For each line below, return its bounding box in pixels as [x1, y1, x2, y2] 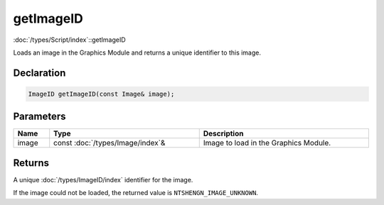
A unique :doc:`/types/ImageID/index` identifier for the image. [13, 175, 193, 184]
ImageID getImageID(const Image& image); [28, 89, 175, 98]
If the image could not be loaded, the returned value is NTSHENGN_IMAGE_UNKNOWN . [13, 189, 259, 197]
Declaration [13, 67, 66, 79]
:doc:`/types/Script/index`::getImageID [13, 35, 126, 44]
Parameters [13, 111, 66, 123]
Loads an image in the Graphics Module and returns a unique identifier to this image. [13, 48, 261, 57]
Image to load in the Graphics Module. [203, 138, 331, 148]
